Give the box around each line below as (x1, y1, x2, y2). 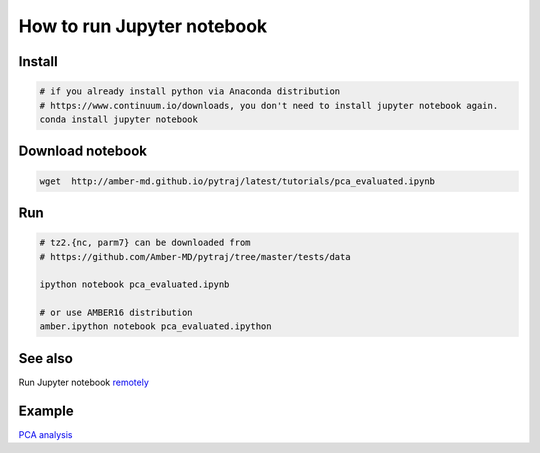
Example (18, 402, 74, 419)
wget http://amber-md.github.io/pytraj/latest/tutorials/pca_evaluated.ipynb (39, 175, 435, 187)
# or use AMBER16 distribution (39, 307, 194, 319)
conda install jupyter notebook (39, 113, 199, 125)
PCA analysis (18, 428, 73, 440)
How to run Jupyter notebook (18, 15, 268, 37)
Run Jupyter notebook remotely (18, 376, 150, 388)
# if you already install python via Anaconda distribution (39, 86, 341, 97)
